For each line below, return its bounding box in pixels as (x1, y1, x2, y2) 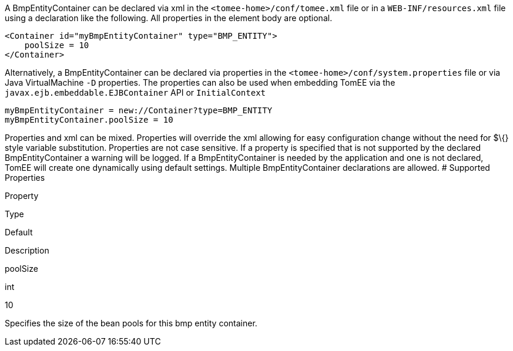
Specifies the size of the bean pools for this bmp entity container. (5, 318, 257, 328)
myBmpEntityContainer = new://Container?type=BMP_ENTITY (5, 106, 273, 115)
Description (5, 245, 49, 255)
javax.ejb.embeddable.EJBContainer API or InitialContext (5, 87, 266, 97)
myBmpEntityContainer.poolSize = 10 (5, 115, 173, 124)
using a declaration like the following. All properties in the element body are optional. (5, 13, 333, 23)
